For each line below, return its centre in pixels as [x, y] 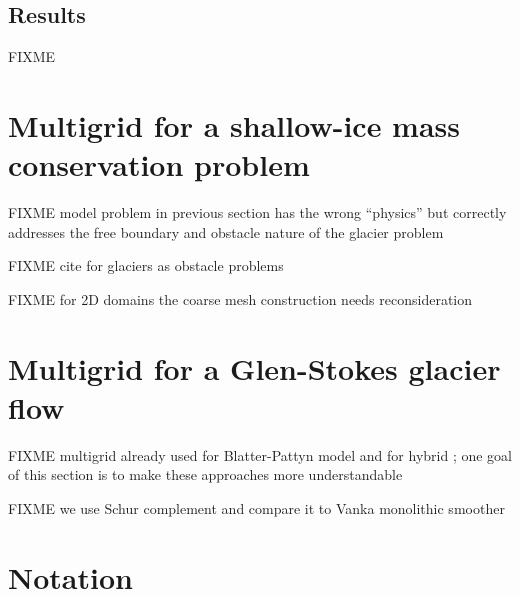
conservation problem [159, 164]
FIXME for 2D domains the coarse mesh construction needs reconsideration [240, 298]
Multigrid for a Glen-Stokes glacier [254, 367]
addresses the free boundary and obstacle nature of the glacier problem [226, 231]
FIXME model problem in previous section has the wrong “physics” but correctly [257, 212]
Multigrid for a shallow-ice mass [234, 124]
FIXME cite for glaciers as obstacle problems [146, 265]
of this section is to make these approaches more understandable [205, 474]
